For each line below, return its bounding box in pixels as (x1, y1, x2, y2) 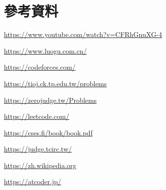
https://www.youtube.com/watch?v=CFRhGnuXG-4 (4, 29, 162, 39)
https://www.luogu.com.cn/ (4, 45, 87, 56)
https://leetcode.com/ (4, 111, 69, 121)
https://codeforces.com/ (4, 62, 76, 72)
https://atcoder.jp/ (4, 176, 61, 187)
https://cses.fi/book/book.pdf (4, 127, 93, 137)
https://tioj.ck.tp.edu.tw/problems (4, 78, 107, 88)
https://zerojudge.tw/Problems (4, 95, 97, 105)
